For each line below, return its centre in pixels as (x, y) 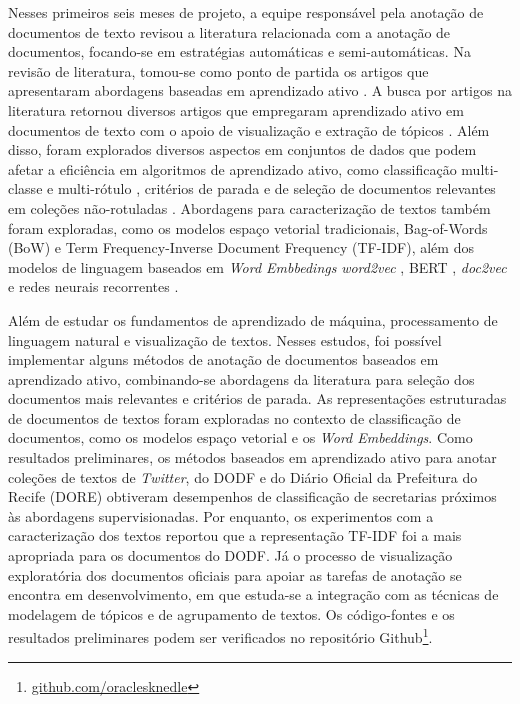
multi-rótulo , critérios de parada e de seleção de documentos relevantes (276, 188)
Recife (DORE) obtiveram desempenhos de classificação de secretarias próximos (252, 496)
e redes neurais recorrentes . (93, 286)
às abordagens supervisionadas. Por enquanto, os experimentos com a (221, 515)
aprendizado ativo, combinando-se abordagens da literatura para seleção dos (241, 378)
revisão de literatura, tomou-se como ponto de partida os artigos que (218, 70)
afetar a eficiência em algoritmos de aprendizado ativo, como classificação (232, 168)
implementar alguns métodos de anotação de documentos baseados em (223, 359)
